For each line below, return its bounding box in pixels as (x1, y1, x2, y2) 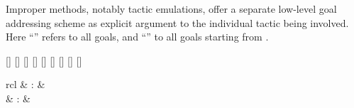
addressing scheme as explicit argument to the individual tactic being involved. (6, 15, 349, 30)
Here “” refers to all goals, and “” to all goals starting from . (6, 29, 269, 44)
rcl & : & (6, 77, 45, 92)
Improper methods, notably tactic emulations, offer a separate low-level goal (6, 1, 337, 16)
